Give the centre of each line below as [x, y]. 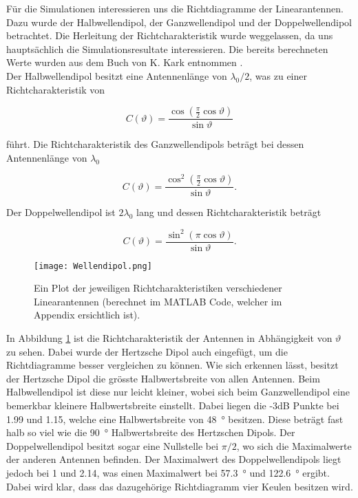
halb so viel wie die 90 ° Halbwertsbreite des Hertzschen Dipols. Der [151, 432]
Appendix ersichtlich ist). [87, 315]
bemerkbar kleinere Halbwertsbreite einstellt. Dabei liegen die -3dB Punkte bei [173, 405]
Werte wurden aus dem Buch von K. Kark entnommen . [125, 62]
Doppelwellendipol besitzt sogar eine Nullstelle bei [113, 445]
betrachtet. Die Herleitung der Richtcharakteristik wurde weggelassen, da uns [170, 35]
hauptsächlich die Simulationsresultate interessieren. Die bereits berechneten [167, 48]
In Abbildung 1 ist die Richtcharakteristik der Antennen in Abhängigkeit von [169, 338]
